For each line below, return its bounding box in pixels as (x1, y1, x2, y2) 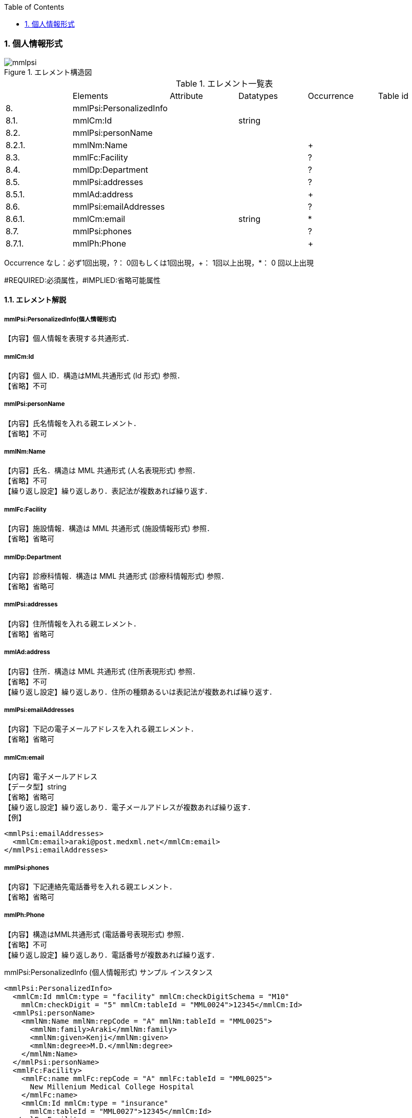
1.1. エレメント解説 (4, 295, 67, 304)
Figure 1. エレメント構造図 (4, 67, 92, 76)
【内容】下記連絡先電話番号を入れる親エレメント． (4, 882, 176, 891)
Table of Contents (4, 3, 65, 11)
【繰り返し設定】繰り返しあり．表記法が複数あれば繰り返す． (4, 486, 212, 496)
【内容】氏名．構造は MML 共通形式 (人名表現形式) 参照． (4, 466, 200, 475)
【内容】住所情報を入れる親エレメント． (4, 619, 140, 628)
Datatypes (238, 90, 278, 101)
